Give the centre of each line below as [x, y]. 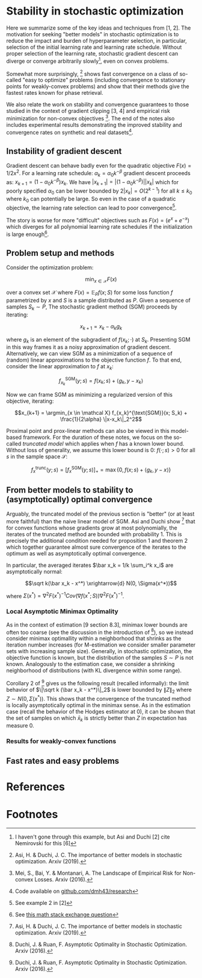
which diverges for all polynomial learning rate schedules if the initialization [99, 226]
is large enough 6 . [28, 234]
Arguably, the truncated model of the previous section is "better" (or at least [100, 514]
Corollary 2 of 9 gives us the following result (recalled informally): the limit [98, 683]
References [35, 787]
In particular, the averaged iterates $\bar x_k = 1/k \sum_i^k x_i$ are [90, 565]
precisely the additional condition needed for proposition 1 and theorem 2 [97, 540]
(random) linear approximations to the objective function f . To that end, [94, 360]
